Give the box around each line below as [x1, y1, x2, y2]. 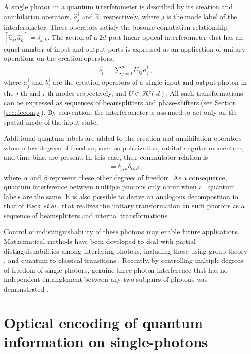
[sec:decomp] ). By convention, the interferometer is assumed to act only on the [4, 107, 238, 117]
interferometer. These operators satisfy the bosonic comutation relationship [4, 22, 228, 32]
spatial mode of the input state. [4, 116, 98, 127]
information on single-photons [4, 332, 208, 351]
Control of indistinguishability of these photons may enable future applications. [4, 226, 240, 237]
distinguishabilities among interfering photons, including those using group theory [4, 245, 248, 256]
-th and [18, 88, 41, 98]
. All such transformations [166, 88, 243, 98]
